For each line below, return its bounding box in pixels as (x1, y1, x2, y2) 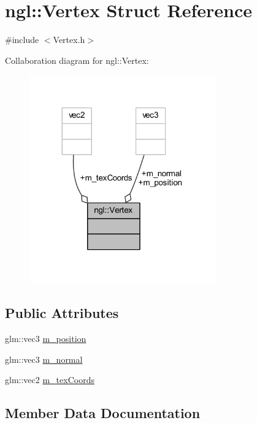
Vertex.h (53, 33, 85, 46)
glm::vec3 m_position (5, 332, 86, 345)
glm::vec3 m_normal (5, 352, 83, 365)
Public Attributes (5, 303, 119, 322)
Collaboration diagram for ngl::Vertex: (5, 53, 149, 66)
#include (5, 33, 39, 46)
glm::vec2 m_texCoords (5, 373, 94, 386)
